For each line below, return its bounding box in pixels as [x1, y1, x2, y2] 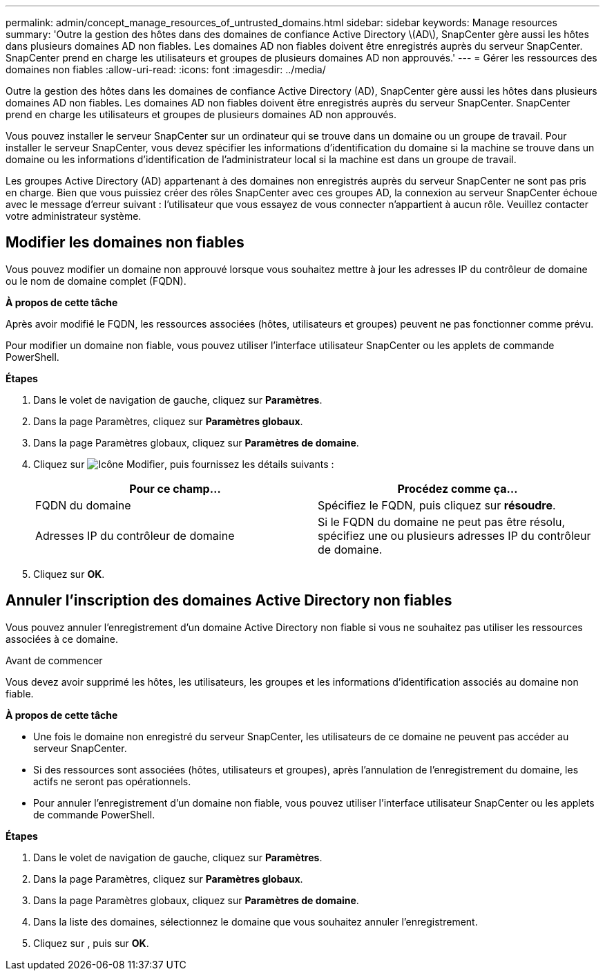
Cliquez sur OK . [33, 567, 105, 580]
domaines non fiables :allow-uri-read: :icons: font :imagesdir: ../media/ [6, 64, 326, 75]
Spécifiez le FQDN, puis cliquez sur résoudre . [318, 498, 556, 512]
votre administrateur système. [6, 210, 142, 222]
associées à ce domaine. [6, 632, 118, 645]
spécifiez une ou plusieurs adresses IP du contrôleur [318, 528, 591, 543]
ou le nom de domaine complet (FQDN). [6, 274, 186, 287]
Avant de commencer [6, 654, 103, 666]
